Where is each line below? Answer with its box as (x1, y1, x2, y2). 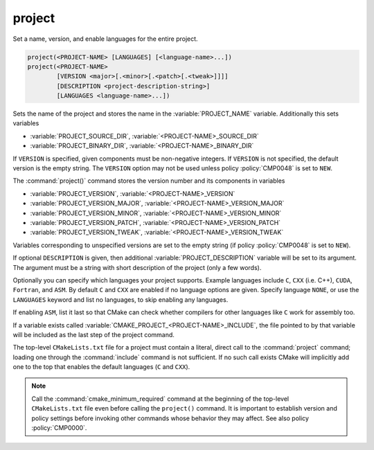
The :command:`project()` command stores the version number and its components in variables (12, 177, 285, 185)
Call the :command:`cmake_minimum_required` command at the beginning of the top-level (31, 395, 290, 403)
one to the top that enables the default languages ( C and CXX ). (12, 363, 190, 371)
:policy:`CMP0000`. (31, 424, 87, 432)
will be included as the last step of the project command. (12, 330, 175, 339)
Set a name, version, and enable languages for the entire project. (12, 35, 198, 43)
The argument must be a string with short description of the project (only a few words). (12, 263, 262, 271)
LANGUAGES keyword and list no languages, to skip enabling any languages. (12, 295, 229, 304)
